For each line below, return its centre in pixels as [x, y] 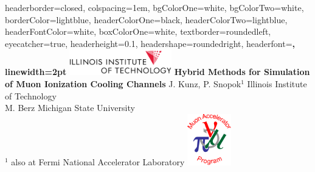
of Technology [31, 95]
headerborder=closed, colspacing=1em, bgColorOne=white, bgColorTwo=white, [154, 7]
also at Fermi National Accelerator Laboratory [98, 161]
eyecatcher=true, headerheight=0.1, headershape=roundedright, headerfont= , [150, 43]
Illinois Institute [277, 83]
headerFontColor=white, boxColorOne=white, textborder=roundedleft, [138, 31]
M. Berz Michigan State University [70, 108]
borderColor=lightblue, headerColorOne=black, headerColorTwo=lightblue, [146, 19]
